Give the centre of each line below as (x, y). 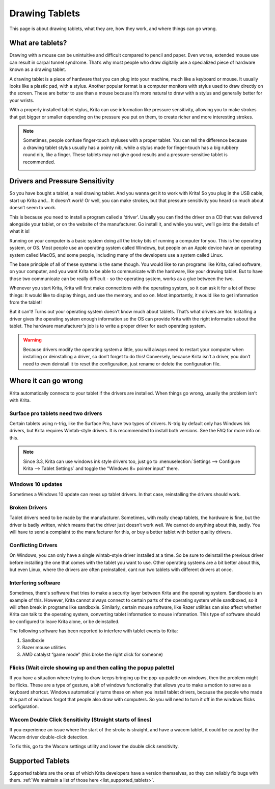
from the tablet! (26, 302)
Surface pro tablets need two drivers (56, 413)
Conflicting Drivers (34, 545)
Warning (32, 340)
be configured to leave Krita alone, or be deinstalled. (64, 621)
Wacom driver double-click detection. (49, 737)
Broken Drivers (29, 507)
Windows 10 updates (36, 484)
